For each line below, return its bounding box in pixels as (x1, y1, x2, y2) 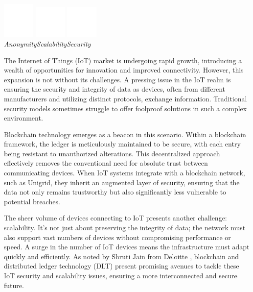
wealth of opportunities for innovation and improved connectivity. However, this (4, 65, 244, 75)
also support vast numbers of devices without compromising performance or (4, 232, 231, 242)
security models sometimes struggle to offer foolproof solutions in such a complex (4, 103, 247, 113)
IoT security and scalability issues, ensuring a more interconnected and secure (4, 270, 237, 281)
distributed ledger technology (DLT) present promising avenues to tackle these (4, 261, 239, 271)
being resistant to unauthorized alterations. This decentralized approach (4, 148, 220, 158)
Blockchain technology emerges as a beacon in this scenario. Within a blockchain (4, 129, 246, 139)
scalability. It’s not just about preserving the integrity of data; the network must (4, 222, 246, 233)
